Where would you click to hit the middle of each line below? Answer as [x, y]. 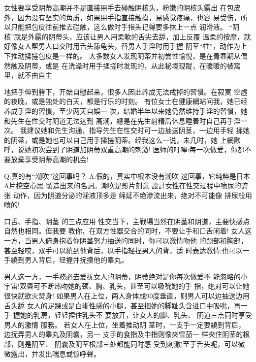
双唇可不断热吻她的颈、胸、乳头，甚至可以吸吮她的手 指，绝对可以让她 [134, 286]
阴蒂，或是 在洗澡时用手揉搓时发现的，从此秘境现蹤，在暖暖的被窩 [132, 65]
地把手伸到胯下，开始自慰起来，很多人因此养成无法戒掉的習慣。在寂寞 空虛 [126, 91]
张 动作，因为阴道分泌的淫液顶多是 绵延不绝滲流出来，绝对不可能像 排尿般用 [128, 195]
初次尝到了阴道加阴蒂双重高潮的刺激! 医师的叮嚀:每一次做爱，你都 [138, 149]
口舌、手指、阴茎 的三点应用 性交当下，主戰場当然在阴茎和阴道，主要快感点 [127, 221]
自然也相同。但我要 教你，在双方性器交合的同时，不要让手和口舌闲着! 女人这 [128, 231]
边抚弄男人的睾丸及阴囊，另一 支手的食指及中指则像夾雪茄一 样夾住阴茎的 [124, 334]
